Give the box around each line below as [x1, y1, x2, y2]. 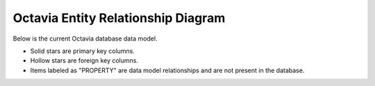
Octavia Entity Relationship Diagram [12, 10, 226, 25]
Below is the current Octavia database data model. [12, 34, 158, 43]
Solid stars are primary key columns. [30, 47, 135, 55]
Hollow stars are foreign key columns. [30, 56, 139, 65]
